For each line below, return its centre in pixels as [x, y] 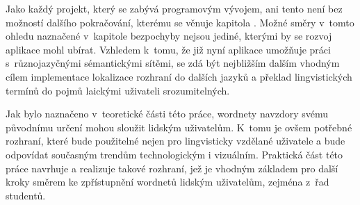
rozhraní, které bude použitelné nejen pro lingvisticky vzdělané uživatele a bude [175, 141]
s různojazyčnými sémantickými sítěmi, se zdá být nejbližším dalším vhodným [173, 63]
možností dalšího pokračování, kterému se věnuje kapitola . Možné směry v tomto [180, 22]
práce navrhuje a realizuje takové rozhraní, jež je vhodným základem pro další [172, 168]
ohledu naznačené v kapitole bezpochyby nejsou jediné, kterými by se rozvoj [169, 36]
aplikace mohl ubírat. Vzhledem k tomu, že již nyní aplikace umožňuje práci [168, 49]
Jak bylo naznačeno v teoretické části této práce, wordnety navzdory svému [167, 114]
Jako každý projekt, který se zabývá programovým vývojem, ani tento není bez [174, 8]
